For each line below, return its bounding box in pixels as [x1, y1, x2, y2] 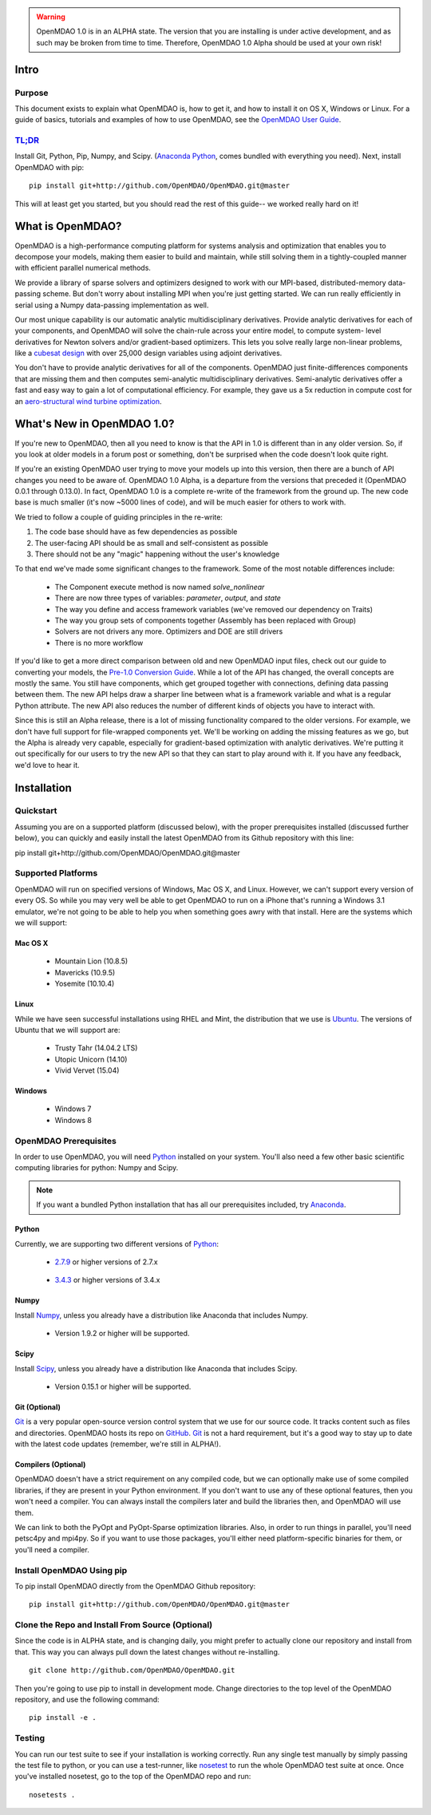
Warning [36, 12, 65, 22]
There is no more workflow [54, 638, 144, 647]
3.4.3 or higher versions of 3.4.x [54, 1275, 160, 1285]
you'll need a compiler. [14, 1544, 89, 1554]
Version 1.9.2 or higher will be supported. [54, 1329, 190, 1339]
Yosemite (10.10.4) [54, 979, 115, 989]
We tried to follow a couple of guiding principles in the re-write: [14, 512, 223, 522]
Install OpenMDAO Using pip [14, 1564, 128, 1576]
